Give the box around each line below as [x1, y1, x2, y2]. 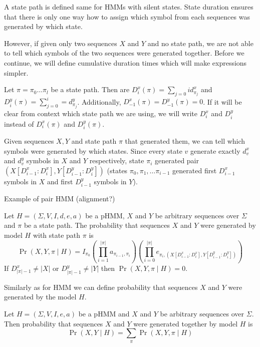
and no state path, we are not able [147, 38, 253, 48]
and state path [71, 136, 117, 146]
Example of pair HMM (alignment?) [4, 193, 115, 204]
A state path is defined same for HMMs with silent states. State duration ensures [4, 2, 253, 12]
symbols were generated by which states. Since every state [4, 145, 182, 156]
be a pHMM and [78, 308, 130, 318]
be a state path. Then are [51, 84, 130, 95]
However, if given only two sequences [4, 38, 117, 48]
